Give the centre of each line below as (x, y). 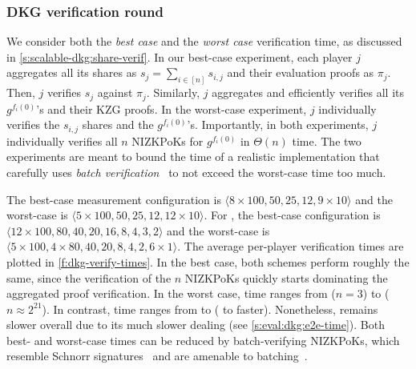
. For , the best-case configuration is (292, 215)
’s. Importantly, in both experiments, (278, 124)
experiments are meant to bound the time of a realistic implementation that (193, 156)
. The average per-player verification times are (291, 246)
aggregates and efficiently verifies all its (308, 92)
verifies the (33, 124)
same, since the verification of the (89, 277)
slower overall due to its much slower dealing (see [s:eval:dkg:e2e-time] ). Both (196, 325)
